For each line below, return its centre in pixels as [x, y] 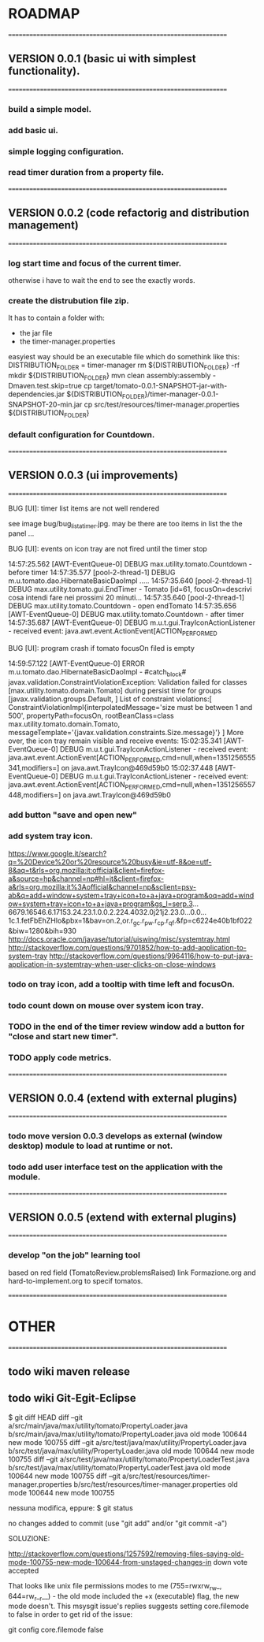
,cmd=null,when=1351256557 [208, 784]
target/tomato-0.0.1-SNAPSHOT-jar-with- [160, 385]
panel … [21, 533]
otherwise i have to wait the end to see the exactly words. [102, 280]
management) [43, 225]
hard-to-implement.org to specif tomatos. [76, 1280]
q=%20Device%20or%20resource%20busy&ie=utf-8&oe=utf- [110, 862]
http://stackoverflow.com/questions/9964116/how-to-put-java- [151, 956]
